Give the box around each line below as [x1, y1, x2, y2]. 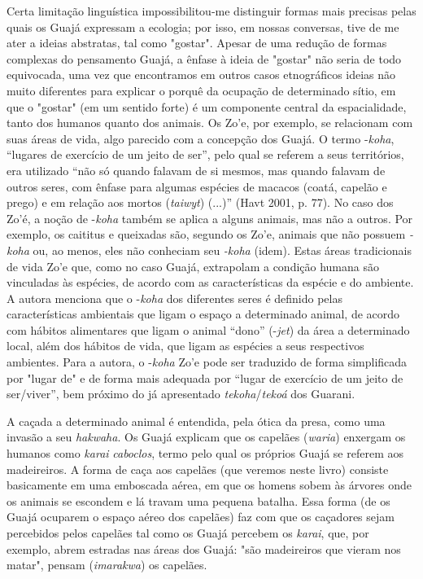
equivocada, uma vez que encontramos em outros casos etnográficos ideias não [7, 66, 396, 83]
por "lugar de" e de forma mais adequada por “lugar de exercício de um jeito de [7, 369, 403, 386]
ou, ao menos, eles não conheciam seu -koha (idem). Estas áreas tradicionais [33, 241, 412, 258]
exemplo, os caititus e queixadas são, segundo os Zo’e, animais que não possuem [7, 226, 406, 243]
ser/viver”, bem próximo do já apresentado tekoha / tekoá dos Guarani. [7, 385, 355, 402]
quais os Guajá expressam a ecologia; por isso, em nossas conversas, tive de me [7, 18, 399, 35]
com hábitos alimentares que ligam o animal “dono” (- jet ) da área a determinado [7, 321, 410, 338]
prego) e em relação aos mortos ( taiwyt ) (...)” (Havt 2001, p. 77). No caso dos [7, 194, 394, 211]
